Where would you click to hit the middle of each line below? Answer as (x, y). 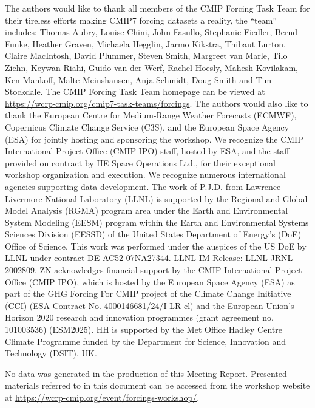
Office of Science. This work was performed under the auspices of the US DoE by (156, 246)
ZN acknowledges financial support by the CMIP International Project (171, 270)
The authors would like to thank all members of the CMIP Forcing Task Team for (157, 8)
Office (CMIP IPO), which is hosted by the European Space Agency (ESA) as (150, 281)
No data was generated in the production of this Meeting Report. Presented (146, 373)
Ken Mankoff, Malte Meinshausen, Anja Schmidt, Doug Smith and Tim (138, 79)
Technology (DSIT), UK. (51, 353)
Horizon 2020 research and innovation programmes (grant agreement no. (139, 317)
